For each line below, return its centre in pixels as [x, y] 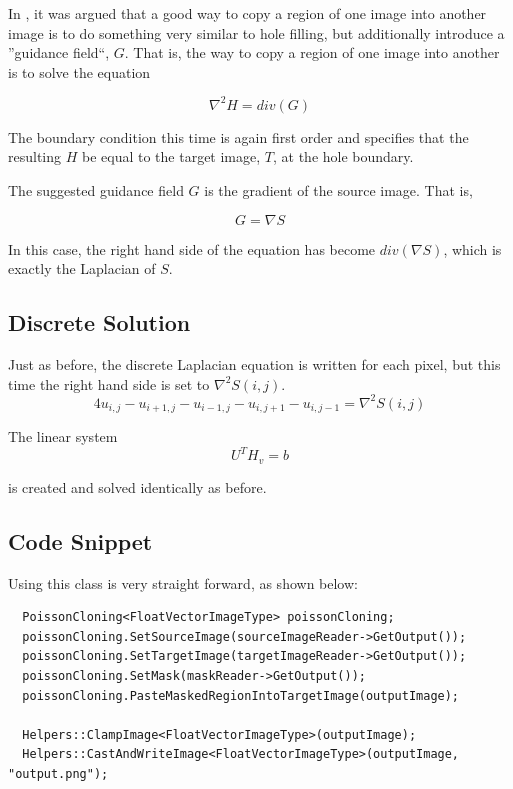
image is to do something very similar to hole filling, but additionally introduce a [256, 32]
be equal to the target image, [171, 156]
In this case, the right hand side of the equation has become [192, 248]
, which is [472, 248]
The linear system [63, 436]
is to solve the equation [79, 71]
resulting [35, 156]
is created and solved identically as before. [137, 486]
